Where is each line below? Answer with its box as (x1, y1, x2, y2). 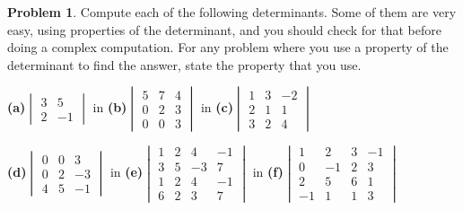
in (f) (252, 162, 284, 181)
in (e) (109, 162, 144, 181)
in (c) (200, 98, 233, 117)
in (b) (92, 98, 127, 117)
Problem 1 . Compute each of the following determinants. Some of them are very (7, 3, 457, 21)
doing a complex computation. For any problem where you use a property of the (7, 38, 449, 57)
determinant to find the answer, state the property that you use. (7, 55, 362, 74)
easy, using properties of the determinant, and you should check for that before (7, 20, 441, 39)
